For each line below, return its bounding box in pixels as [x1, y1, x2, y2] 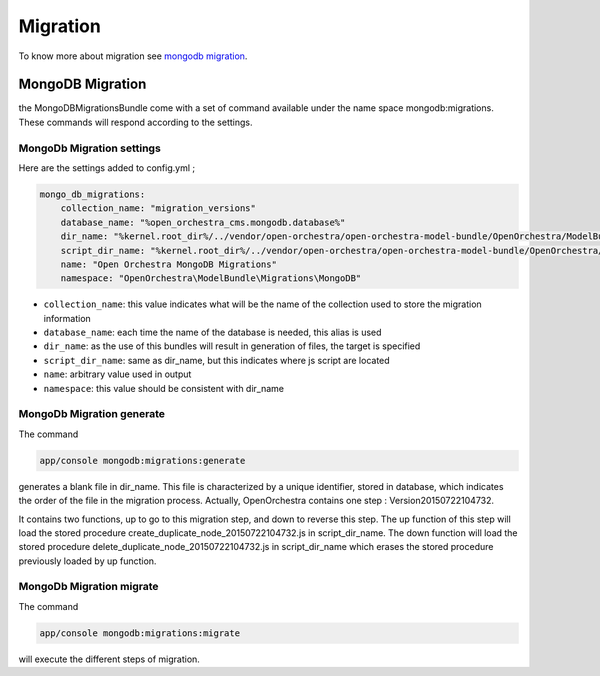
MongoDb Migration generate [18, 407, 165, 421]
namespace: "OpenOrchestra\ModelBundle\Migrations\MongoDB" [60, 273, 362, 284]
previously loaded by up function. [18, 555, 157, 567]
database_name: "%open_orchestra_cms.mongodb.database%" [60, 216, 346, 228]
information [43, 312, 92, 324]
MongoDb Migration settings [18, 141, 162, 155]
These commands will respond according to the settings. [18, 116, 253, 128]
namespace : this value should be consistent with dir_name [43, 382, 285, 394]
